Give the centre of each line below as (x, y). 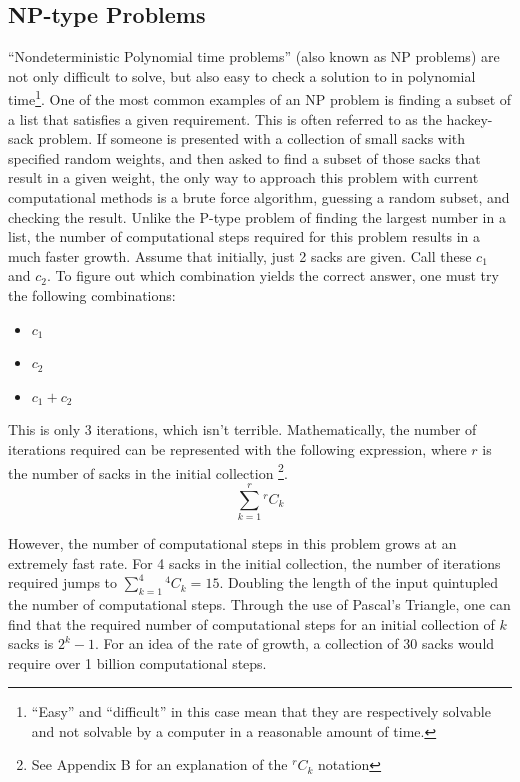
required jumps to (63, 582)
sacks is (31, 643)
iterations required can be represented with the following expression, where (237, 448)
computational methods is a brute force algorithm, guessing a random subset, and (259, 197)
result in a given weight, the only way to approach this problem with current (243, 177)
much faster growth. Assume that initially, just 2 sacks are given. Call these (240, 255)
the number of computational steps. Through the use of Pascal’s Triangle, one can (259, 603)
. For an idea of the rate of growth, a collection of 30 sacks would (295, 643)
